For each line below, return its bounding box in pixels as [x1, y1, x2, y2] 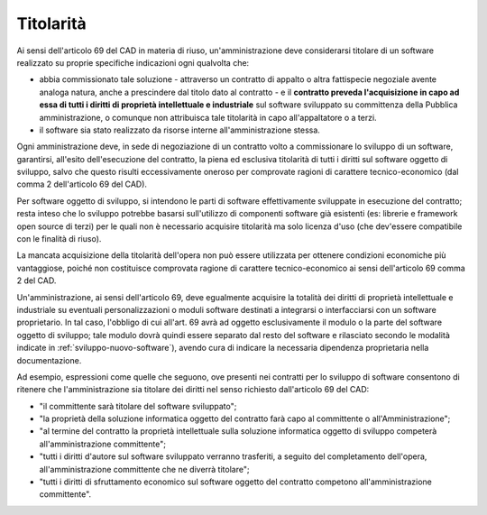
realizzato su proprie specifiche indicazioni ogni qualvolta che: [16, 57, 250, 68]
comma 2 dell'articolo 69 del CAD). [16, 179, 148, 189]
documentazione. [16, 354, 82, 365]
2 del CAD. [16, 275, 57, 286]
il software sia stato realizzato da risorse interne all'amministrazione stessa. [39, 124, 320, 135]
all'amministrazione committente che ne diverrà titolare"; [39, 464, 250, 474]
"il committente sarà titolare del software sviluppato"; [39, 400, 237, 411]
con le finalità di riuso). [16, 234, 102, 244]
